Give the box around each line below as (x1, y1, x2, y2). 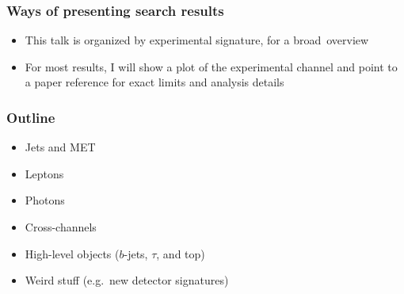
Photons (25, 192, 65, 208)
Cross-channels (25, 219, 97, 235)
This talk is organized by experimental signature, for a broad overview (25, 32, 369, 48)
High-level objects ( (25, 245, 120, 262)
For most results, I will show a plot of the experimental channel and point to (25, 58, 398, 74)
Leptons (25, 165, 64, 181)
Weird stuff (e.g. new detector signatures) (25, 272, 229, 288)
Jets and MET (25, 139, 96, 155)
